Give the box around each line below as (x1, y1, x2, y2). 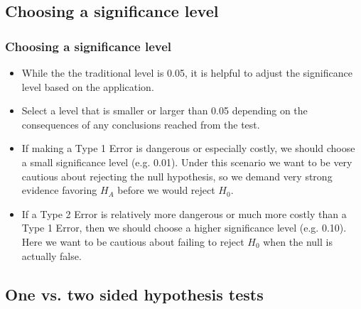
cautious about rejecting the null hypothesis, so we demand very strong (21, 168, 333, 183)
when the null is (263, 234, 333, 249)
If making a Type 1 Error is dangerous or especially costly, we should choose (21, 141, 355, 156)
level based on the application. (21, 79, 154, 94)
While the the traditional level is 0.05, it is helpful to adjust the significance (21, 65, 352, 80)
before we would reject (117, 183, 215, 197)
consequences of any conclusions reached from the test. (21, 116, 260, 131)
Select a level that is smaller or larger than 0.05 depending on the (21, 103, 308, 118)
